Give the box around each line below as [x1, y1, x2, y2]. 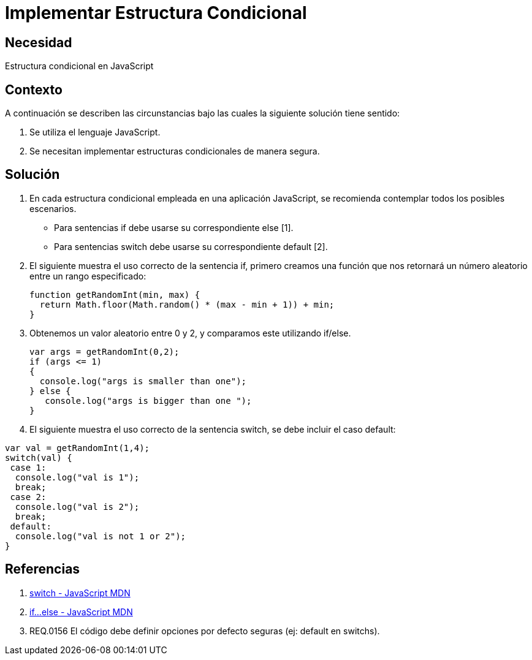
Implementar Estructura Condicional [5, 2, 307, 23]
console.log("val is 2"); [15, 501, 140, 512]
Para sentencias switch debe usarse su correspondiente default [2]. [54, 241, 328, 252]
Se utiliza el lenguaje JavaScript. [29, 127, 161, 138]
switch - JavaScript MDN [29, 587, 131, 598]
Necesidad [5, 34, 72, 50]
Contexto [5, 82, 63, 97]
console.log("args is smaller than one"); [39, 376, 247, 386]
